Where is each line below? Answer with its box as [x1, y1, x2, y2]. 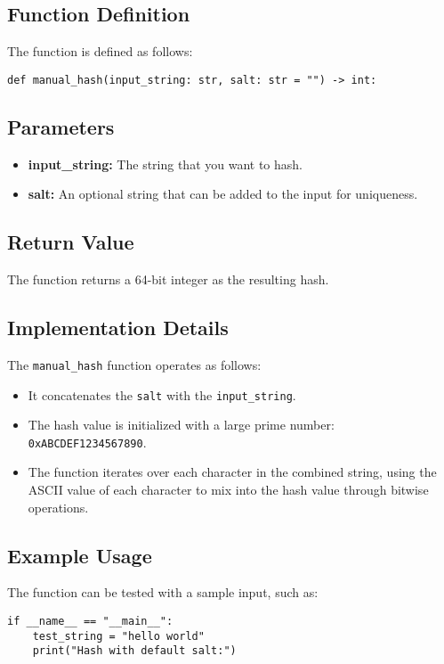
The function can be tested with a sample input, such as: [7, 583, 319, 602]
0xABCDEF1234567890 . [28, 432, 147, 451]
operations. [28, 497, 89, 516]
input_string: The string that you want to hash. [28, 154, 303, 173]
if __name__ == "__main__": [7, 614, 174, 627]
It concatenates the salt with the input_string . [28, 385, 296, 404]
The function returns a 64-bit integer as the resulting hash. [7, 270, 329, 289]
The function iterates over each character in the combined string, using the [28, 463, 437, 481]
